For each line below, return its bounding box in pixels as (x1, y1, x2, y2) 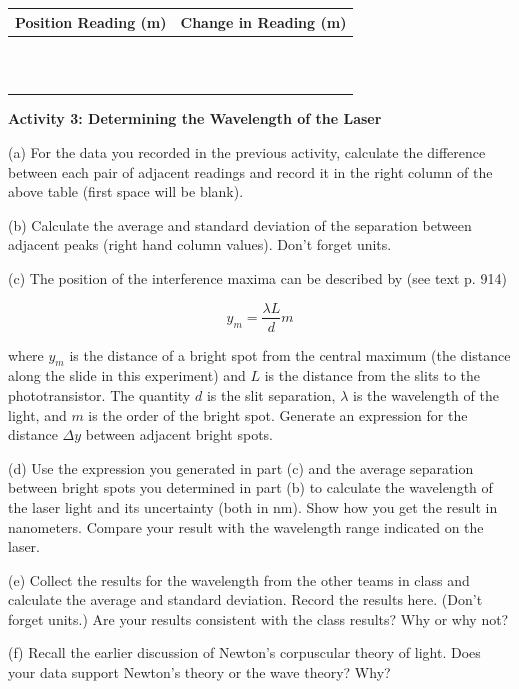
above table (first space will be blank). (8, 181, 244, 202)
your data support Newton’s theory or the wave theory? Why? (8, 662, 391, 683)
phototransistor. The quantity (8, 384, 191, 405)
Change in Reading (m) (180, 11, 347, 32)
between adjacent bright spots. (85, 424, 273, 445)
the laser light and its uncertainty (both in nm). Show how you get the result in (8, 496, 498, 517)
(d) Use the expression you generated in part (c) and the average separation (8, 457, 474, 478)
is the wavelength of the (352, 384, 499, 405)
